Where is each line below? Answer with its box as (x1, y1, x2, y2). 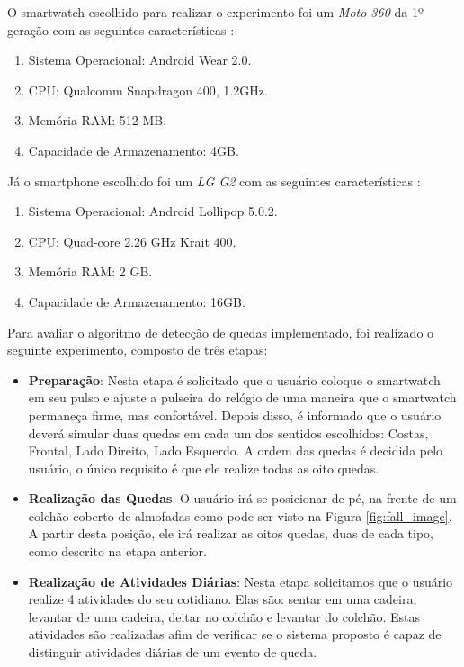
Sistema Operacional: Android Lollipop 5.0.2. (28, 202, 278, 221)
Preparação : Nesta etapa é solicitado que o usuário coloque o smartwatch (28, 370, 441, 389)
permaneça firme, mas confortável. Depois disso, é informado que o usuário (28, 405, 442, 424)
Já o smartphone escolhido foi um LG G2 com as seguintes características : (7, 171, 421, 190)
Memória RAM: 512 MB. (28, 111, 167, 130)
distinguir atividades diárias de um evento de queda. (28, 643, 317, 662)
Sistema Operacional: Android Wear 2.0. (28, 50, 252, 69)
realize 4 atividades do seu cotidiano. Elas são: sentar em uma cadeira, (28, 590, 417, 608)
